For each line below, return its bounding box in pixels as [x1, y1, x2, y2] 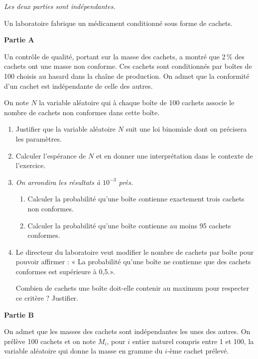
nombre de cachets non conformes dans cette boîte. [4, 107, 160, 117]
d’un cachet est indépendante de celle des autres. [4, 80, 153, 91]
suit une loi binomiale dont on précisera [126, 124, 247, 134]
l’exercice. [15, 160, 46, 171]
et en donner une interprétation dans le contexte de [96, 150, 253, 161]
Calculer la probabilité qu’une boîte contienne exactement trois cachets [27, 193, 245, 204]
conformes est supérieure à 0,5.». [15, 266, 115, 276]
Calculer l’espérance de [15, 150, 86, 161]
